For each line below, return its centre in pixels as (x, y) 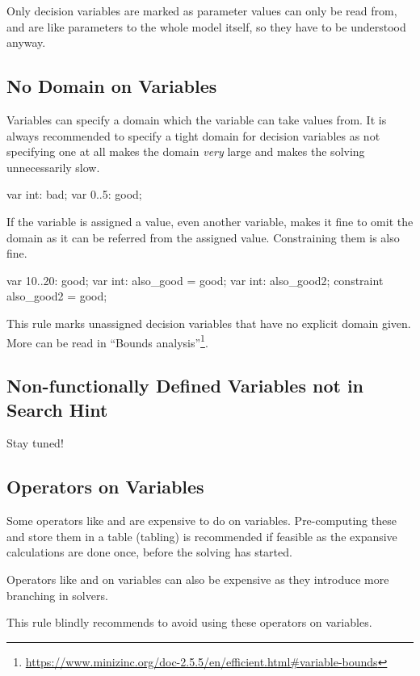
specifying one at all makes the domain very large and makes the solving (186, 151)
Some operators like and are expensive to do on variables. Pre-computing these (202, 521)
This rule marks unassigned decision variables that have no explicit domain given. (209, 323)
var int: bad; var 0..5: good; (74, 194)
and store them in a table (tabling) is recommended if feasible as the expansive (202, 536)
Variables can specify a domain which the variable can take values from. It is (197, 119)
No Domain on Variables (112, 86)
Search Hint (57, 409)
